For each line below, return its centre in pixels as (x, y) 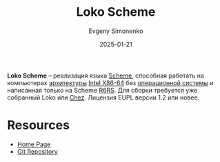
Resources (39, 125)
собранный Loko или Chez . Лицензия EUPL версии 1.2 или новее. (103, 97)
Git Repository (38, 151)
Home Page (34, 144)
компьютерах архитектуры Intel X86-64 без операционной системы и (110, 82)
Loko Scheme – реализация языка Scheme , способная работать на (106, 76)
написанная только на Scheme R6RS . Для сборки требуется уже (102, 90)
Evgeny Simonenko (116, 31)
